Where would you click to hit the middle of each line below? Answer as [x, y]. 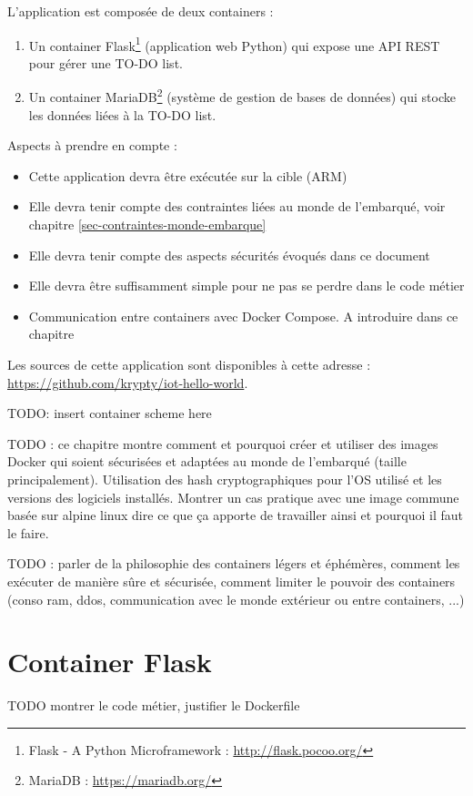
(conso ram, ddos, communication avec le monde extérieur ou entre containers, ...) [236, 599]
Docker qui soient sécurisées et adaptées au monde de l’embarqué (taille [207, 461]
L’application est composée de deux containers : [141, 11]
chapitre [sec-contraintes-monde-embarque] [147, 225]
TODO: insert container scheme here [110, 413]
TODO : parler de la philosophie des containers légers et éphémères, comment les [234, 563]
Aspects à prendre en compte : [92, 145]
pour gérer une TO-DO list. [106, 62]
